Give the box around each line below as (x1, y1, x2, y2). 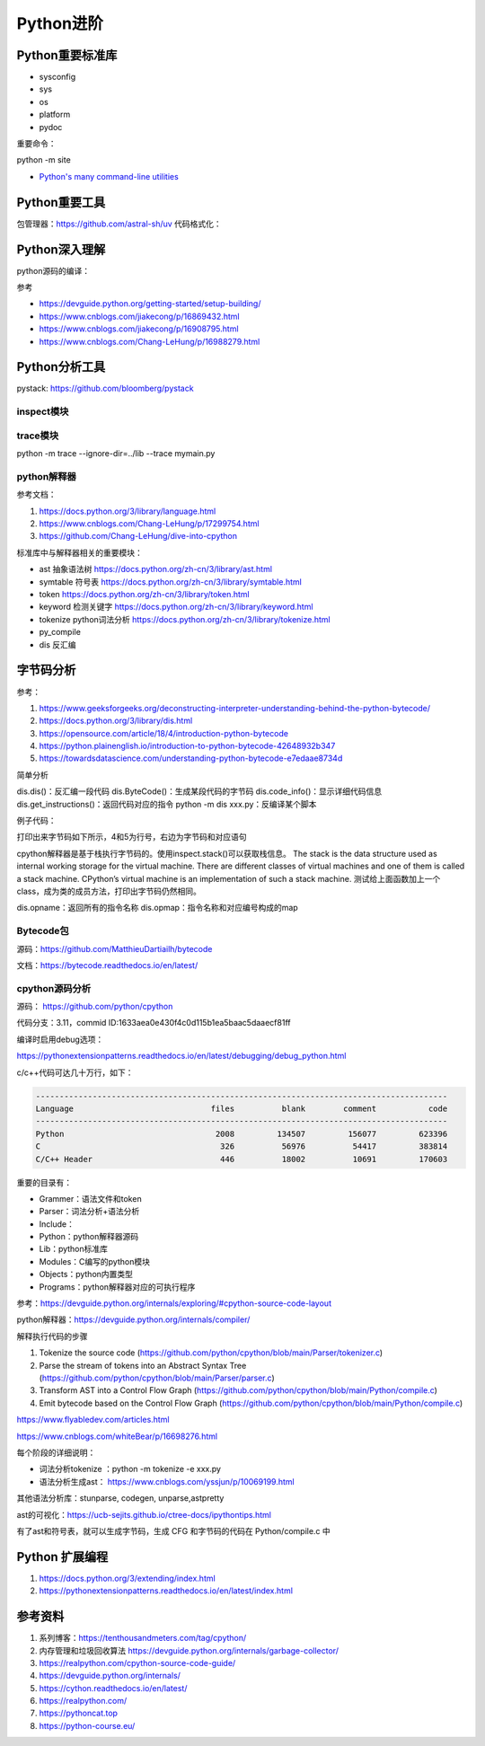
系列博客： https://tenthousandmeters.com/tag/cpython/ (39, 1633, 247, 1644)
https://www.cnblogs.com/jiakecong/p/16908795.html (39, 323, 239, 334)
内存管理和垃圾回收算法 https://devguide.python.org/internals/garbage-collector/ (39, 1645, 339, 1656)
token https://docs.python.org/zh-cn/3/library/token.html (39, 589, 251, 600)
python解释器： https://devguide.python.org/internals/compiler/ (16, 1314, 251, 1325)
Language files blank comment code (35, 1103, 448, 1114)
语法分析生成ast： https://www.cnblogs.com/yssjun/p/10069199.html (39, 1476, 295, 1486)
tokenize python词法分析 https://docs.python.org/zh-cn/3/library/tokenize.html (39, 613, 331, 624)
